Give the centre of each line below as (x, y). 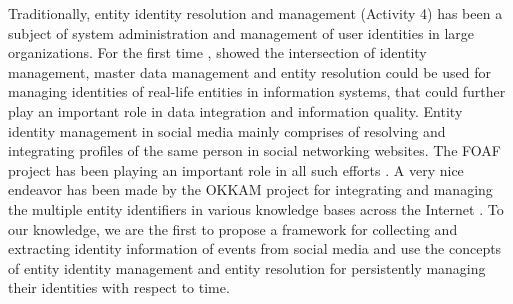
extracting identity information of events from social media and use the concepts (255, 248)
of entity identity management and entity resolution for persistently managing (247, 267)
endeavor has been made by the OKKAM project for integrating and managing (250, 189)
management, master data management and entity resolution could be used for (249, 71)
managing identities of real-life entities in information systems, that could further (257, 91)
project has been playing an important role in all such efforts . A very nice (236, 169)
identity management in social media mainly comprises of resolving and (227, 130)
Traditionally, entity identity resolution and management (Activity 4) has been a (255, 13)
